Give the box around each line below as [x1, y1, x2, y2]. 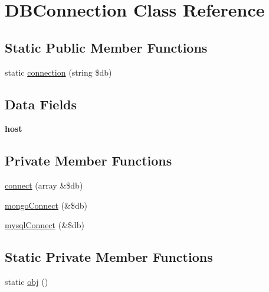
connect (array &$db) [5, 179, 83, 192]
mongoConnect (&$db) [5, 199, 88, 211]
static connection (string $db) [5, 66, 112, 78]
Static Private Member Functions [5, 248, 213, 266]
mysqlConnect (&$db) [5, 219, 85, 231]
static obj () [5, 275, 48, 288]
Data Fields [5, 95, 77, 113]
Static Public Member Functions [5, 38, 208, 56]
